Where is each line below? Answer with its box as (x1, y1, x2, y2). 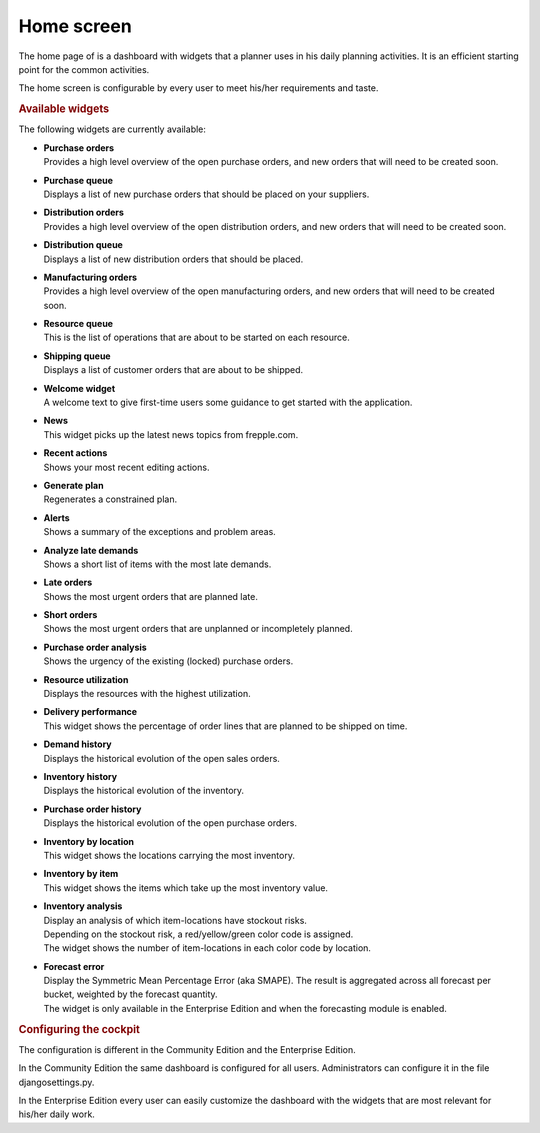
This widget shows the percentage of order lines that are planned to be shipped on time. (43, 720, 408, 732)
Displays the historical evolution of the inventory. (43, 785, 245, 797)
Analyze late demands (43, 544, 139, 556)
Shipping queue (43, 350, 111, 362)
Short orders (43, 609, 98, 621)
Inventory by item (43, 868, 119, 880)
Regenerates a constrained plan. (43, 493, 178, 505)
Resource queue (43, 318, 114, 330)
